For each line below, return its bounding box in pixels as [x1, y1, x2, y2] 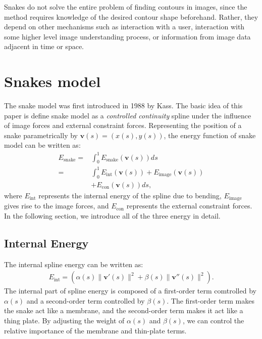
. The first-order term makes [167, 295, 255, 306]
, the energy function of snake [164, 130, 256, 140]
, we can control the [182, 315, 244, 325]
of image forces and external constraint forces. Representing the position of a [4, 120, 242, 131]
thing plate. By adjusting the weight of [4, 315, 125, 325]
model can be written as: [4, 140, 81, 150]
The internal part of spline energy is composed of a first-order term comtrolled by [4, 285, 256, 296]
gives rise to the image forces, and [4, 200, 109, 211]
